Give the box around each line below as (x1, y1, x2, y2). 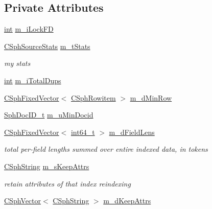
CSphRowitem (70, 92, 116, 103)
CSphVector (4, 195, 41, 206)
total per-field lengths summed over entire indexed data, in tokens (4, 144, 208, 154)
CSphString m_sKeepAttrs (4, 160, 89, 171)
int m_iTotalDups (4, 75, 61, 85)
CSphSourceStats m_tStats (4, 40, 90, 51)
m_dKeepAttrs (103, 195, 151, 206)
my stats (4, 58, 31, 68)
